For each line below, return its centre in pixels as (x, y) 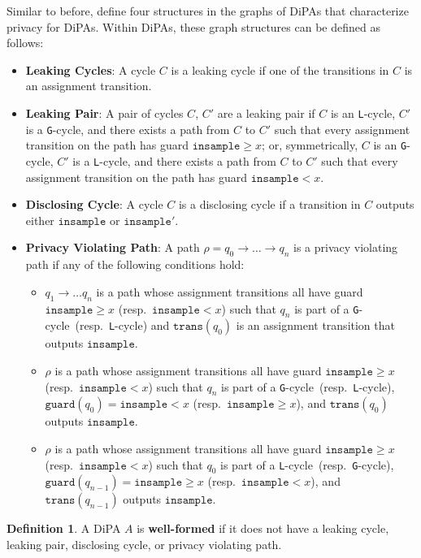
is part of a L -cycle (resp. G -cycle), (307, 464)
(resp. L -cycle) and (122, 325)
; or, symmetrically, (310, 145)
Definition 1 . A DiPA (64, 528)
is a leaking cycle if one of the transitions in (280, 69)
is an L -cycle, (363, 112)
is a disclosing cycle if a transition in (269, 204)
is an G (390, 145)
